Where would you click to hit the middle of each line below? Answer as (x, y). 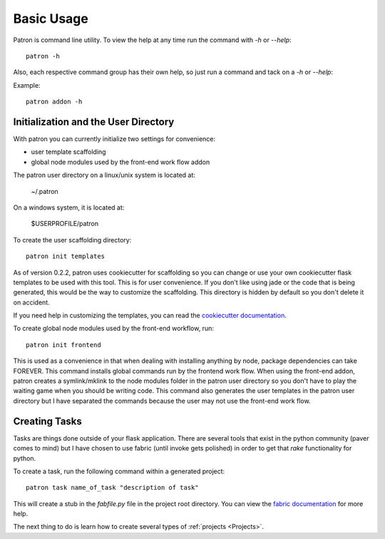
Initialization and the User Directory (94, 122)
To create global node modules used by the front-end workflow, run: (113, 329)
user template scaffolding (68, 152)
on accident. (31, 302)
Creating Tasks (47, 421)
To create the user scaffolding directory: (72, 240)
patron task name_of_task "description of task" (112, 488)
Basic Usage (51, 19)
